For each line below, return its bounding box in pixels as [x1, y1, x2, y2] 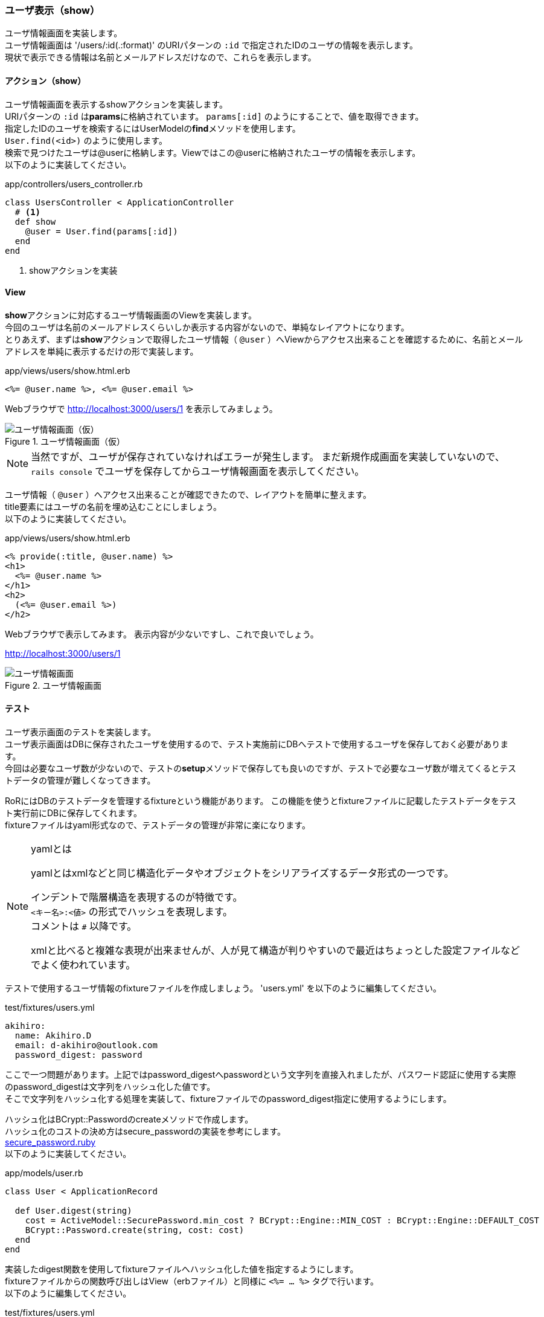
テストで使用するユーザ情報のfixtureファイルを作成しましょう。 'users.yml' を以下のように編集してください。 [5, 983, 441, 994]
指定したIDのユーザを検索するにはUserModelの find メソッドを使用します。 [5, 123, 301, 134]
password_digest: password [14, 1050, 142, 1060]
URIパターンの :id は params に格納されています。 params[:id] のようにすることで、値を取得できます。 [5, 111, 424, 121]
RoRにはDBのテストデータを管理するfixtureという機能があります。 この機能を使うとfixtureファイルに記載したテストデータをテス [5, 796, 517, 807]
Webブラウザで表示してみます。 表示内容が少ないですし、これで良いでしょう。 [5, 628, 319, 639]
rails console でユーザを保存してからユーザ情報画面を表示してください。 [31, 465, 365, 477]
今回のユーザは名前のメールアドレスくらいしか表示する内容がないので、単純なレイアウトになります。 [5, 321, 409, 332]
